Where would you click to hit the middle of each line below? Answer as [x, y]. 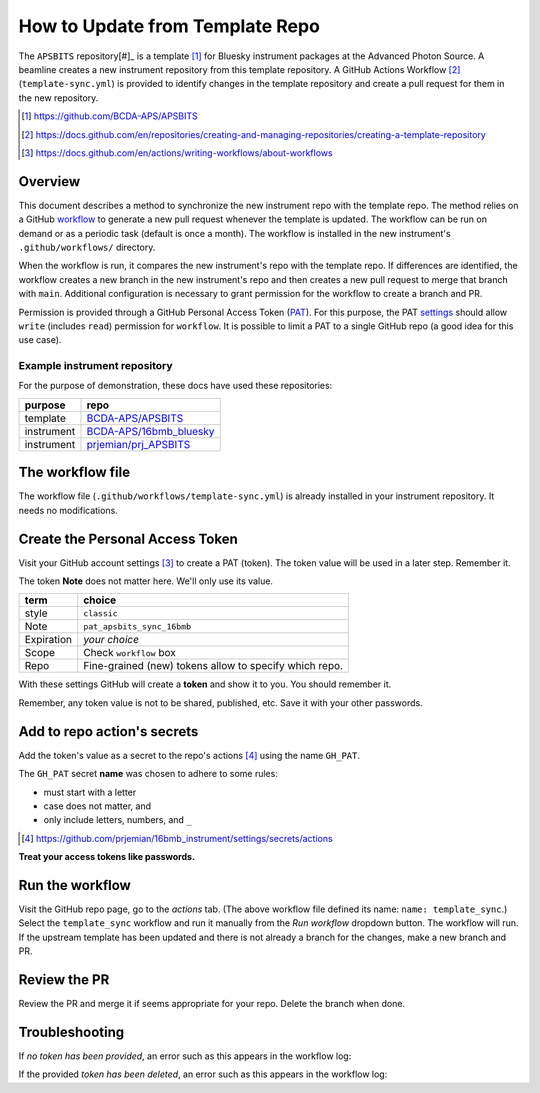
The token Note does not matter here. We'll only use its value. [146, 581]
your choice [111, 640]
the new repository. [58, 97]
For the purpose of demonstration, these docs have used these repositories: [175, 386]
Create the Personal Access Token [128, 538]
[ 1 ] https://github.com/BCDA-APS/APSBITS [110, 116]
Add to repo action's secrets [108, 731]
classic [101, 613]
